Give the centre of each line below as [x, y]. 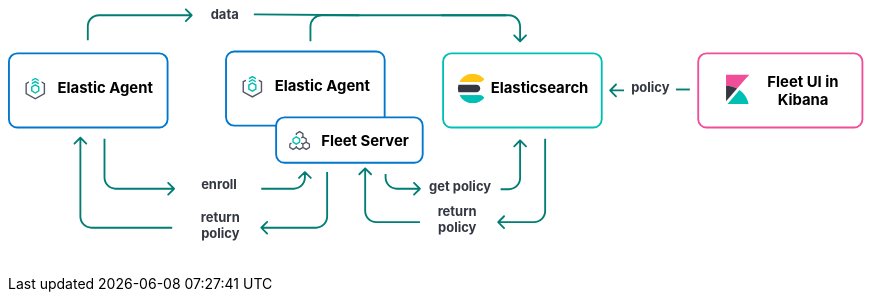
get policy [460, 186]
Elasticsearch [539, 87]
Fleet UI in [803, 82]
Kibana [803, 99]
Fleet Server [365, 141]
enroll [219, 184]
